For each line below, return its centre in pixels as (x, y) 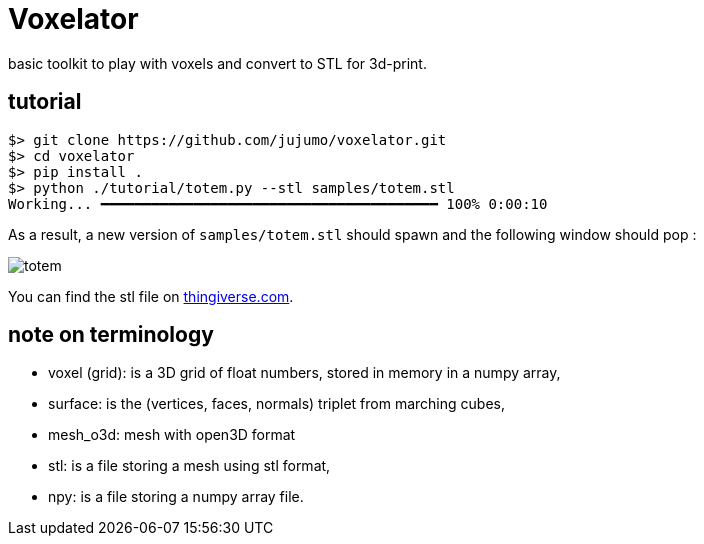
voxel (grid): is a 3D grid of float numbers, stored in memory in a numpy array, (304, 373)
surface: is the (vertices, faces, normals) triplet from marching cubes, (276, 404)
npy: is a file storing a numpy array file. (176, 497)
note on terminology (111, 335)
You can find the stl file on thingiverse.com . (151, 296)
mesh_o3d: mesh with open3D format (172, 435)
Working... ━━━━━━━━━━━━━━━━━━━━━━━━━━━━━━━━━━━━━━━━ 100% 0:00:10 (278, 203)
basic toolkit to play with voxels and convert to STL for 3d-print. (217, 63)
